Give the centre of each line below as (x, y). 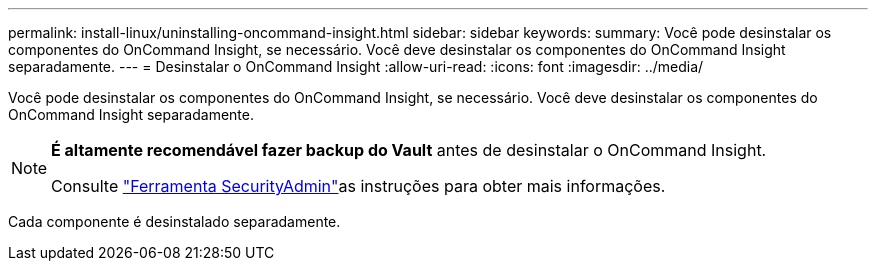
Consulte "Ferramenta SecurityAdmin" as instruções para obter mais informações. (358, 186)
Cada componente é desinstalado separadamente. (174, 221)
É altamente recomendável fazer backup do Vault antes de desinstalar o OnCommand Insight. (409, 150)
